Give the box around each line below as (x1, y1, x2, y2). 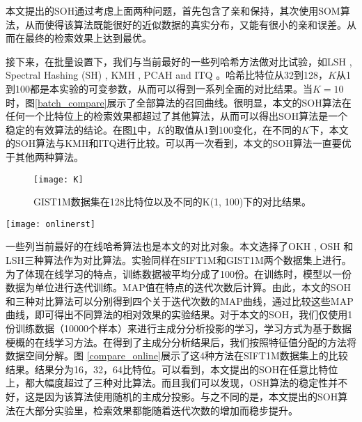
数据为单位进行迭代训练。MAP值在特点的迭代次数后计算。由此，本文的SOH (6, 280, 352, 295)
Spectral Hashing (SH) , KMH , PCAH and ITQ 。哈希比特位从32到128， (6, 68, 329, 82)
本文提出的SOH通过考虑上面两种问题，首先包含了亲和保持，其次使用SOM (6, 3, 340, 17)
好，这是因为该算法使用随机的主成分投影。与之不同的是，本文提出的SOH (6, 389, 338, 403)
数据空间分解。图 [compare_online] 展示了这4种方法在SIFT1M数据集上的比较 (6, 348, 348, 363)
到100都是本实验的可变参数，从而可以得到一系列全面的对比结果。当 (6, 81, 313, 95)
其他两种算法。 (15, 149, 84, 164)
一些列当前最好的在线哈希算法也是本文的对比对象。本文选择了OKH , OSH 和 (6, 239, 354, 253)
